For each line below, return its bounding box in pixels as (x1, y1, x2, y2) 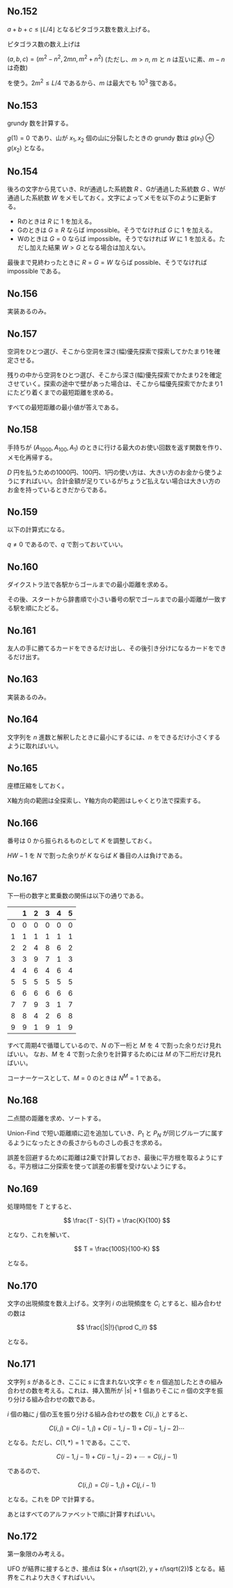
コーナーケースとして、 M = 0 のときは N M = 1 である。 (7, 1073, 165, 1082)
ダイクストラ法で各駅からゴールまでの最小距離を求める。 (7, 580, 172, 589)
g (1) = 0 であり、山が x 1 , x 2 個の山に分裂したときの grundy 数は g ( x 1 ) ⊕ (7, 133, 214, 144)
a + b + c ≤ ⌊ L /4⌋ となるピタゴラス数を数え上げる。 (7, 24, 154, 34)
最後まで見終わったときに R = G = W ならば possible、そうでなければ (7, 258, 207, 267)
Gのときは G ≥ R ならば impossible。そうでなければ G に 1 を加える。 (17, 226, 217, 235)
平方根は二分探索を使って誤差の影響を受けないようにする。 (19, 1162, 190, 1170)
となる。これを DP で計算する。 (7, 1494, 99, 1504)
